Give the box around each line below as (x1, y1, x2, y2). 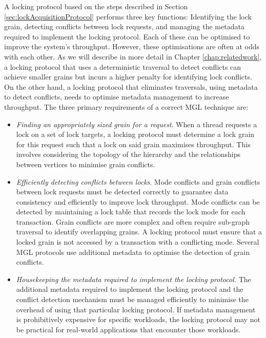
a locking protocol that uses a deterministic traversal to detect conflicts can (4, 61, 241, 72)
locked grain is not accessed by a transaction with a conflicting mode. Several (16, 236, 259, 247)
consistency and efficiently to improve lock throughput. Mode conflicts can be (16, 196, 260, 207)
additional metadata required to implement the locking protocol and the (16, 284, 243, 294)
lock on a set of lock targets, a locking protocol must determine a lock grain (16, 129, 255, 140)
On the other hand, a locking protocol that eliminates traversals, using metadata (4, 81, 258, 92)
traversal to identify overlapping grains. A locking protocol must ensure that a (16, 226, 262, 237)
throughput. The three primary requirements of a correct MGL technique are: (4, 101, 249, 112)
